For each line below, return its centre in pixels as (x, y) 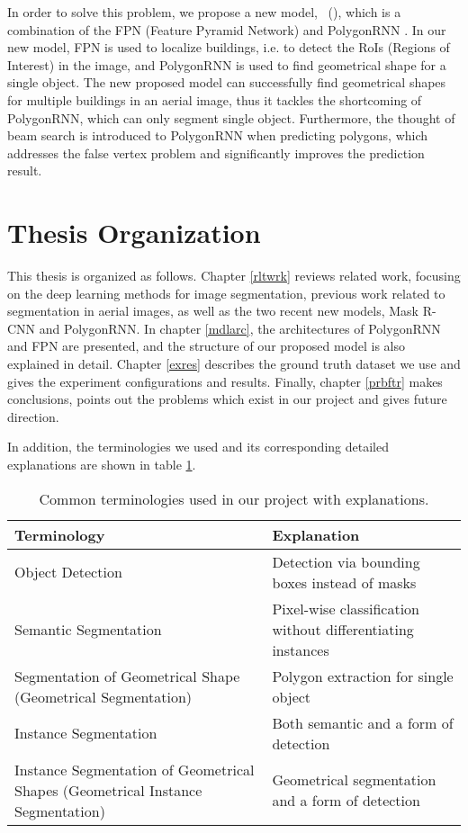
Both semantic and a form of (363, 722)
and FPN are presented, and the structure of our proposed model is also (207, 346)
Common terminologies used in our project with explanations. (234, 498)
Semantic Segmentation (88, 629)
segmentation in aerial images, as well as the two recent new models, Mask (213, 311)
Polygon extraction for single (363, 676)
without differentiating (343, 629)
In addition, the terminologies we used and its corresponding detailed (198, 447)
